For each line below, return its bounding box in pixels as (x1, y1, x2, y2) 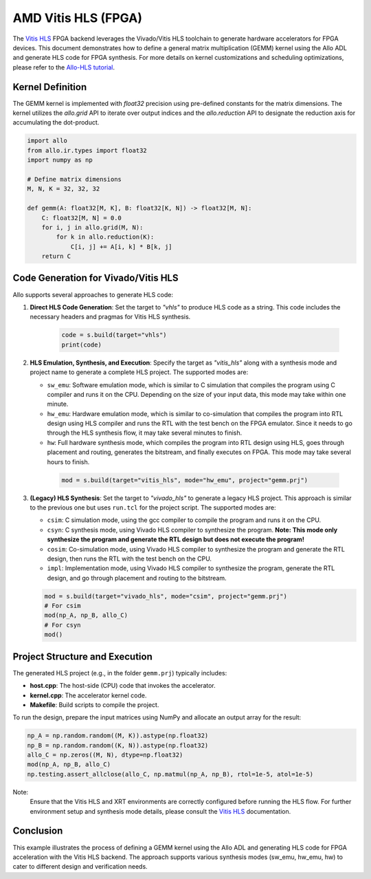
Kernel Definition (12, 81, 87, 93)
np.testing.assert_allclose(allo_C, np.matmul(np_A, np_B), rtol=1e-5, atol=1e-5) (27, 770, 314, 778)
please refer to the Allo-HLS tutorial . (12, 63, 115, 72)
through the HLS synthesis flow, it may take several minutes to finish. (47, 428, 243, 437)
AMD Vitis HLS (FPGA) (12, 10, 142, 25)
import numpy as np (27, 156, 93, 164)
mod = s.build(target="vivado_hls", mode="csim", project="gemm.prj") (44, 592, 288, 600)
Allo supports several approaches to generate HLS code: (12, 290, 173, 299)
